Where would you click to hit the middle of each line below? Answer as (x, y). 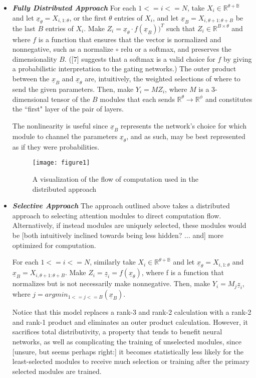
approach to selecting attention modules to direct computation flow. (117, 215)
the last (24, 28)
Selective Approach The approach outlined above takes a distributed (121, 206)
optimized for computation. (54, 245)
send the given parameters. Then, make (73, 89)
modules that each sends (137, 99)
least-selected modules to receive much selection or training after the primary (131, 361)
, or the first (88, 17)
